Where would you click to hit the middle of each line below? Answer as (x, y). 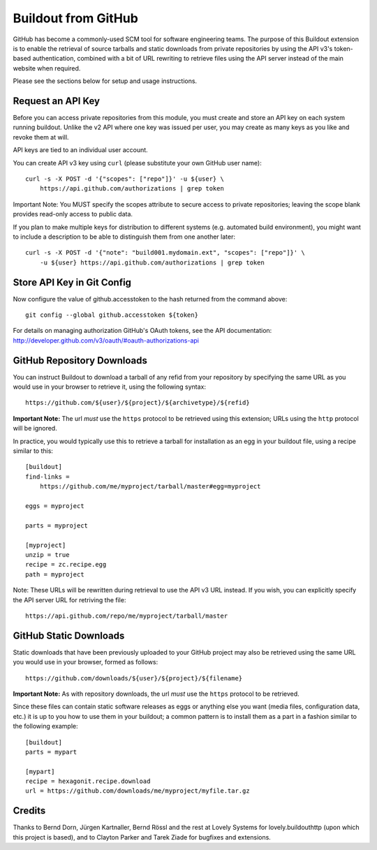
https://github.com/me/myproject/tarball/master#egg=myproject (150, 486)
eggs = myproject (55, 506)
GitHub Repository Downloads (80, 360)
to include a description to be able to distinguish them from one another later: (124, 237)
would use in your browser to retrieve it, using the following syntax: (109, 387)
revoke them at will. (41, 137)
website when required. (47, 68)
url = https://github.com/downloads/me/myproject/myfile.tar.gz (138, 791)
